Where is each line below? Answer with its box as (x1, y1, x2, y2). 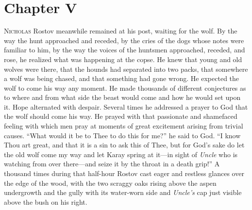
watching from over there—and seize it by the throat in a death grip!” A (4, 159, 220, 169)
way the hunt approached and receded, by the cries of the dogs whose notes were (4, 35, 244, 45)
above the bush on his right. (4, 196, 87, 207)
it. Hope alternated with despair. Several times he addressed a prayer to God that (4, 101, 248, 112)
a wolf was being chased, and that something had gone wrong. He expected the (4, 73, 239, 83)
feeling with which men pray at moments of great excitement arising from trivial (4, 121, 243, 131)
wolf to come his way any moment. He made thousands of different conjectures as (4, 82, 246, 93)
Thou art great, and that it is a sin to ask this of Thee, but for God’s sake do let (4, 140, 245, 150)
